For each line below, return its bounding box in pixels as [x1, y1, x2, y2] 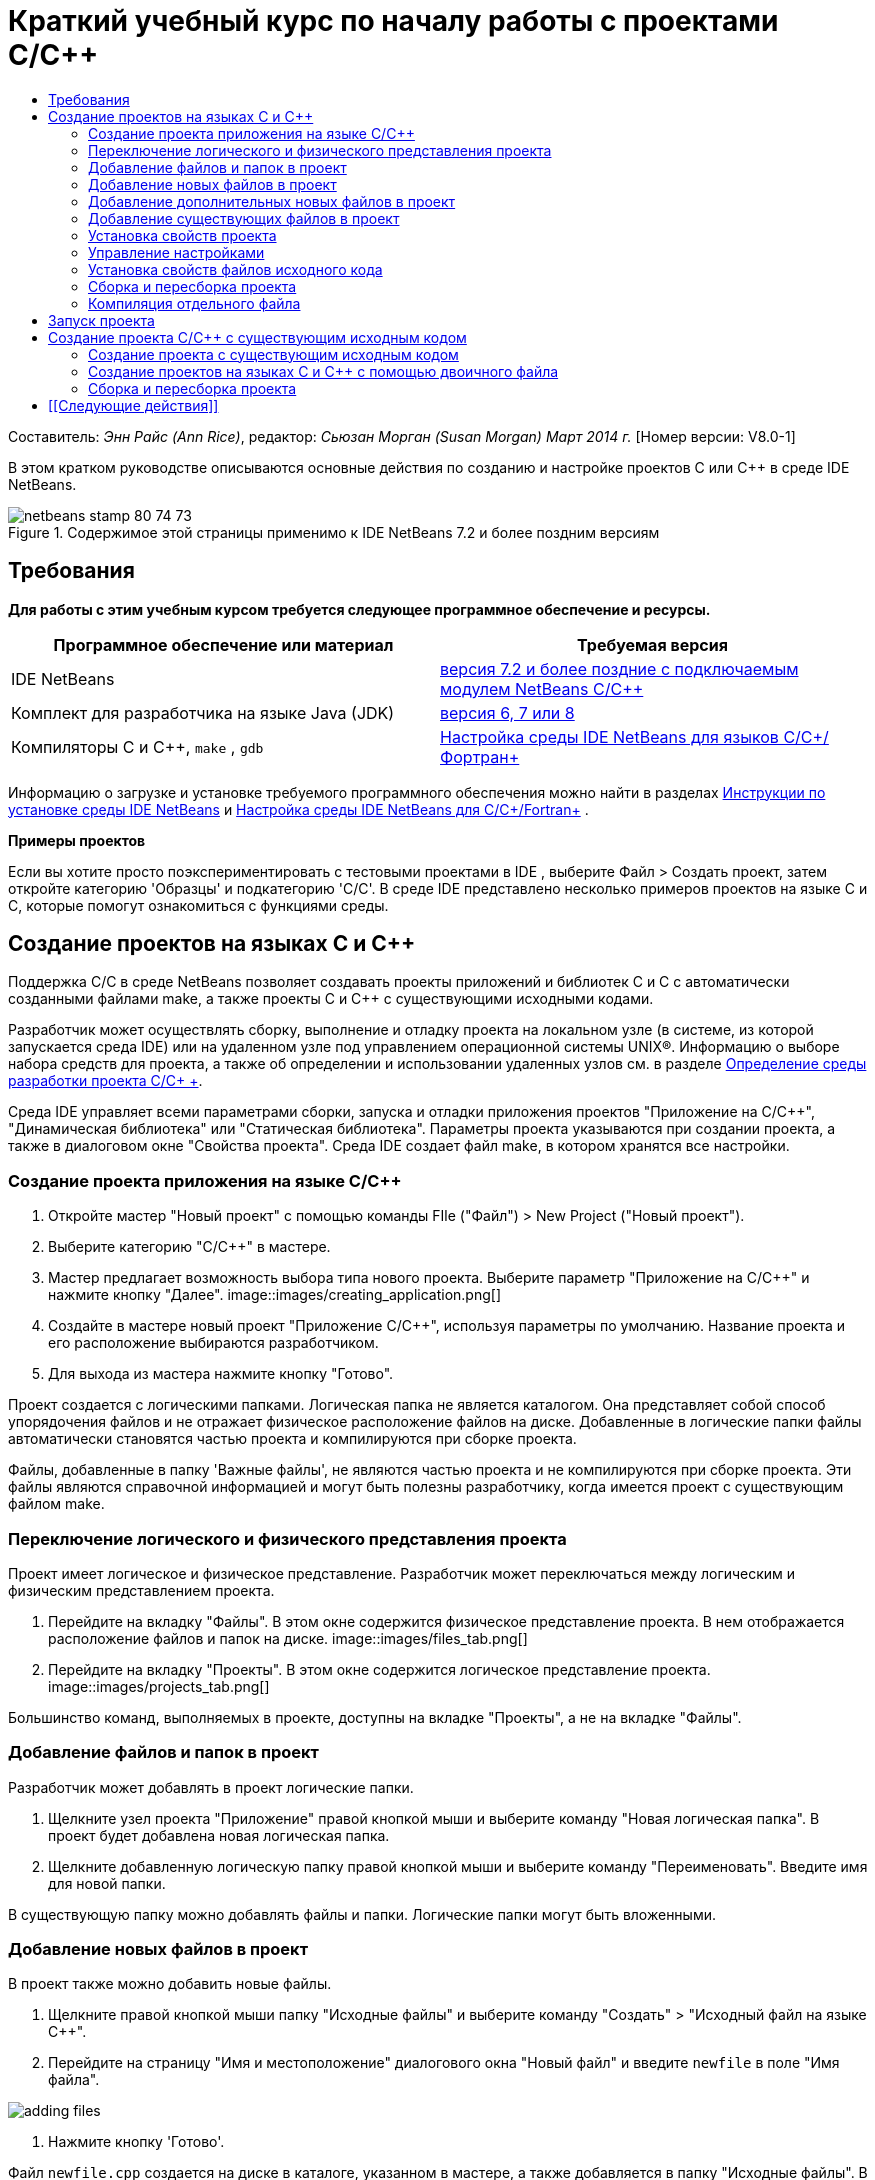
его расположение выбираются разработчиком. [48, 1334, 379, 1352]
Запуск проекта [48, 311, 155, 329]
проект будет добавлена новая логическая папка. [48, 1826, 390, 1844]
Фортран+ [440, 746, 520, 767]
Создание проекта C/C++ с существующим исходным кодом [48, 328, 467, 346]
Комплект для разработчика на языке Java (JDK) [11, 702, 395, 723]
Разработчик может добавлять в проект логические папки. [8, 1778, 414, 1796]
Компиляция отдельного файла [88, 294, 301, 312]
